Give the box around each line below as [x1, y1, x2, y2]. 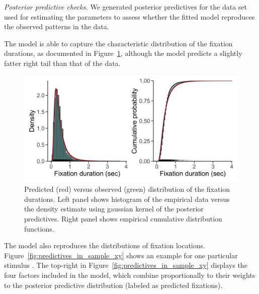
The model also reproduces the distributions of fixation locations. [4, 240, 205, 251]
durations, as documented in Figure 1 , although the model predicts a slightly [4, 48, 242, 58]
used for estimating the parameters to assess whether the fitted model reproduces [4, 11, 255, 22]
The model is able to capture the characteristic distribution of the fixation [4, 38, 233, 48]
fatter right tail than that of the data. [4, 57, 121, 68]
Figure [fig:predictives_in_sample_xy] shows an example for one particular [4, 250, 238, 260]
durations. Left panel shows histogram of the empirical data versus [24, 193, 230, 204]
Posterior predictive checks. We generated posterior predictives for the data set [4, 2, 247, 12]
